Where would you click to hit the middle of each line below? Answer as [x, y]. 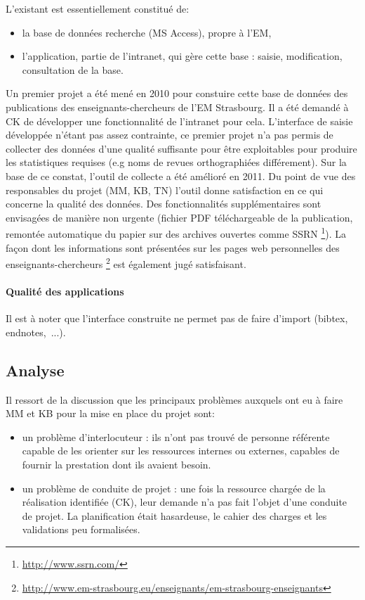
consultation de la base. [73, 69]
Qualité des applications [65, 291]
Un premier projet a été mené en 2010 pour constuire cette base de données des [177, 93]
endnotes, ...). [36, 332]
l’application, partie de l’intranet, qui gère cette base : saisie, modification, [182, 56]
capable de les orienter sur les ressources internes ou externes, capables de [181, 451]
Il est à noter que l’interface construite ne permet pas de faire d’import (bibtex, [177, 318]
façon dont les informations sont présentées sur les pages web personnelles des [173, 247]
